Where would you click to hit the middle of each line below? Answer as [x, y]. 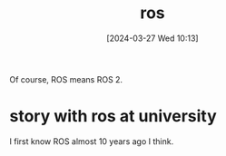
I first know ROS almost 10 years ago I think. [92, 141]
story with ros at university [113, 117]
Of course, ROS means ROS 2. [66, 79]
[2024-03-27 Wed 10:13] [152, 38]
